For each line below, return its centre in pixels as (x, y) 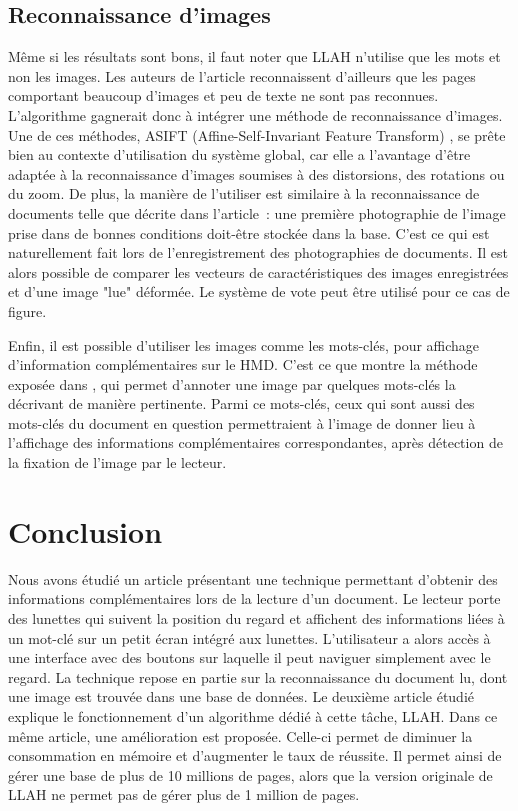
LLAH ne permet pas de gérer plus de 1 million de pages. (184, 794)
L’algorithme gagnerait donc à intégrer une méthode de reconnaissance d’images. (255, 114)
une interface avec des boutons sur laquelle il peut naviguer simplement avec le (249, 657)
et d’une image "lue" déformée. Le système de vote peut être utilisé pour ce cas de (259, 291)
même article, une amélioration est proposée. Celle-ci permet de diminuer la (240, 735)
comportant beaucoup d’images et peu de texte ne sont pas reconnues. (223, 95)
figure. (27, 310)
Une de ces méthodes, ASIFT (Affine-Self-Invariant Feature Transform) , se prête (257, 134)
